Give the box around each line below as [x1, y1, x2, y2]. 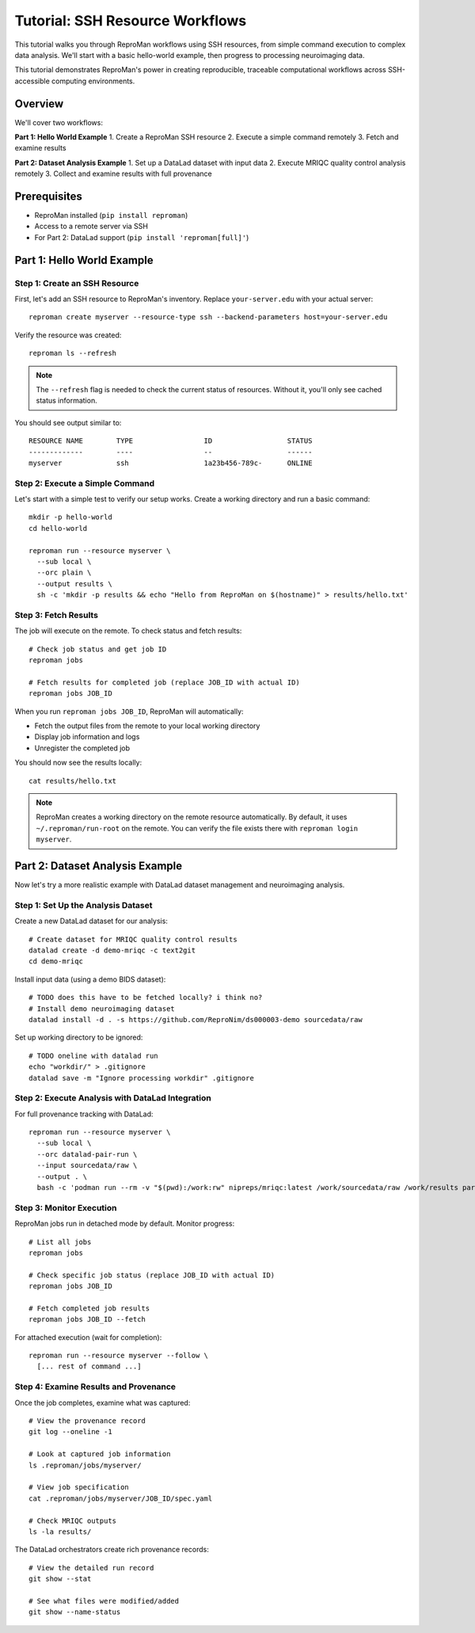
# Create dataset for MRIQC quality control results [28, 935, 237, 944]
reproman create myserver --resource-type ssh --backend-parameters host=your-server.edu [28, 313, 388, 322]
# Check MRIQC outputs [28, 1516, 117, 1525]
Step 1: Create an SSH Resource [14, 277, 139, 288]
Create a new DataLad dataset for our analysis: [14, 916, 168, 926]
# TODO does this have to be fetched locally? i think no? [28, 993, 263, 1002]
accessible [14, 76, 51, 86]
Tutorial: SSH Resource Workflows [14, 12, 247, 29]
